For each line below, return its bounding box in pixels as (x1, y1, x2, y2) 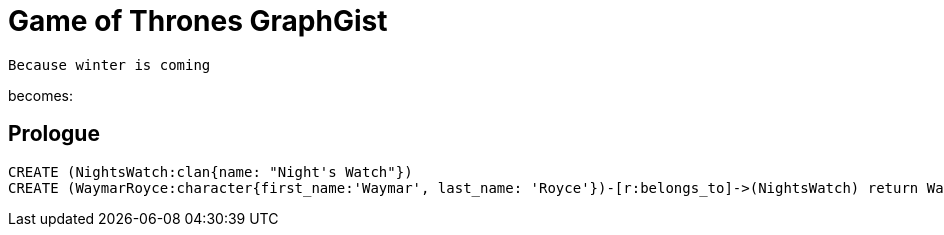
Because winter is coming (8, 56, 211, 73)
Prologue (8, 121, 100, 147)
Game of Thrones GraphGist (8, 4, 388, 38)
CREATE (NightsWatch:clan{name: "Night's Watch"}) (8, 163, 413, 180)
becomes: (8, 86, 73, 104)
